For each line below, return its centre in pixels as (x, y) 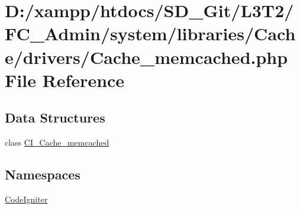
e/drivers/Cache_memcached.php (146, 57)
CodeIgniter (26, 199)
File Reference (65, 80)
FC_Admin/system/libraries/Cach (150, 33)
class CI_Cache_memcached (57, 142)
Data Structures (55, 118)
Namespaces (43, 174)
